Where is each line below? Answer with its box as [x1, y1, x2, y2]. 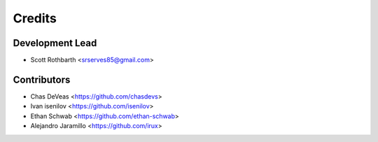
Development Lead [13, 37, 97, 49]
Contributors [13, 73, 71, 85]
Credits [13, 10, 57, 26]
